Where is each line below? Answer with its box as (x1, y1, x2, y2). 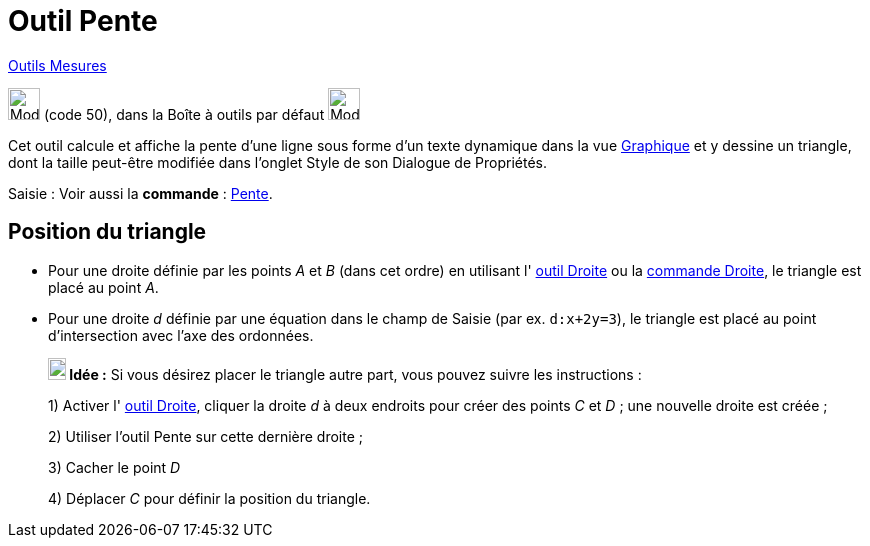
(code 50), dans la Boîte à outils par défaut (43, 105, 325, 123)
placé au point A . (48, 278, 159, 296)
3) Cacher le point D (48, 458, 181, 476)
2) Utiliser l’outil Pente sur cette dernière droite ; (48, 427, 363, 445)
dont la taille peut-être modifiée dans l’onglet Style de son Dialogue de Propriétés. (8, 153, 547, 171)
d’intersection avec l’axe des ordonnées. (48, 326, 314, 344)
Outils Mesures (8, 56, 107, 74)
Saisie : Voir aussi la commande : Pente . (8, 184, 273, 202)
